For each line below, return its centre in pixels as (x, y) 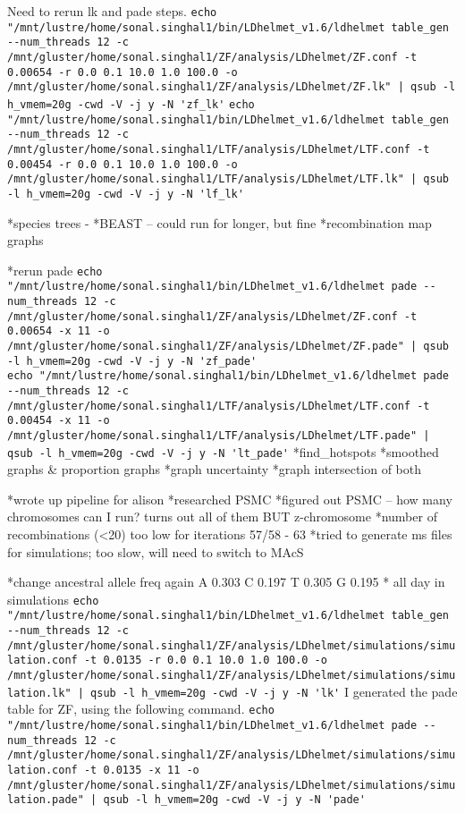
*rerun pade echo (55, 270)
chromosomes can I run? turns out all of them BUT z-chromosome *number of (222, 517)
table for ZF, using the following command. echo (141, 709)
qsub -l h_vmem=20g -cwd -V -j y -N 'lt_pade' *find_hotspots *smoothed (223, 451)
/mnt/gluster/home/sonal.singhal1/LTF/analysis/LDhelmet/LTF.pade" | (219, 435)
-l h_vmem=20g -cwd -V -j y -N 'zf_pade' (132, 361)
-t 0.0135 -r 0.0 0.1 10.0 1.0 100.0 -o (205, 661)
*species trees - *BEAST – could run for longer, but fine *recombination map (220, 222)
